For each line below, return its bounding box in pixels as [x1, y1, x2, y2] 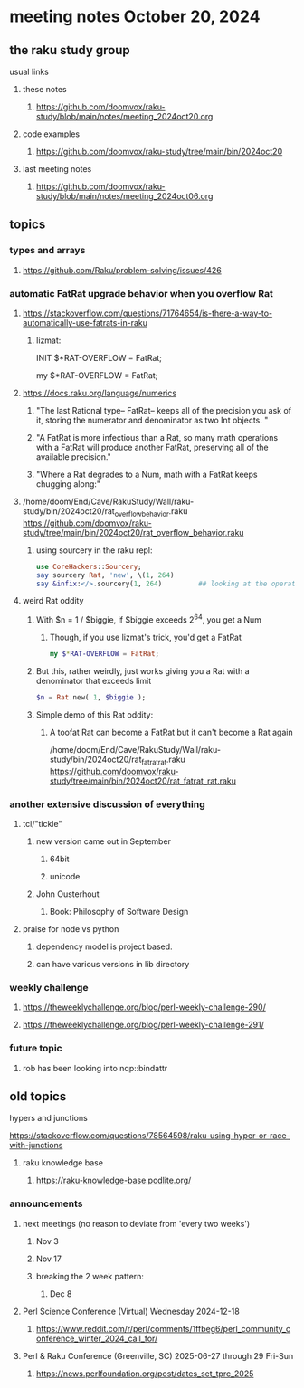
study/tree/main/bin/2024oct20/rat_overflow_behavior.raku [22, 527, 244, 537]
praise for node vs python [22, 923, 119, 934]
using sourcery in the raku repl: [35, 545, 153, 556]
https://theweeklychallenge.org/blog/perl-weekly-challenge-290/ [22, 1002, 267, 1012]
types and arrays [9, 244, 86, 257]
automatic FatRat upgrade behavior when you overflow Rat [9, 287, 273, 299]
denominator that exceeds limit [35, 675, 152, 686]
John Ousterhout [35, 889, 100, 899]
